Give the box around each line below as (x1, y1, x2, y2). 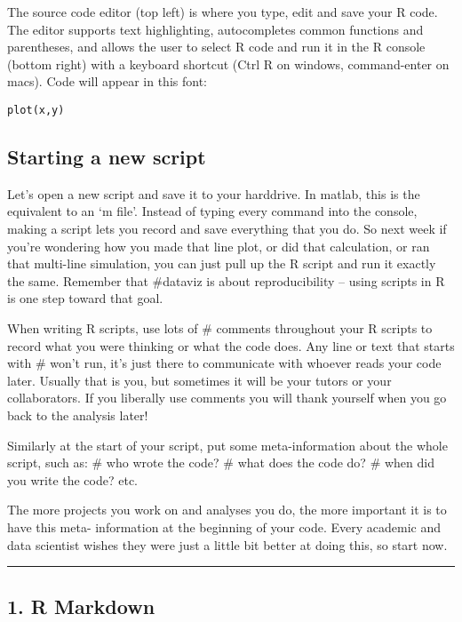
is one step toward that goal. (7, 289, 163, 307)
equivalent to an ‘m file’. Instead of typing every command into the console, (7, 202, 418, 220)
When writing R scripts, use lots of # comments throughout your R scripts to (7, 318, 433, 337)
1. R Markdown (7, 592, 155, 619)
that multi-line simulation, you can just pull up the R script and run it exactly (7, 254, 436, 273)
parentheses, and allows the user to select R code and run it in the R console (7, 37, 426, 56)
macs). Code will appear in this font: (7, 72, 207, 91)
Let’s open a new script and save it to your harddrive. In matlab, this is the (7, 184, 420, 203)
